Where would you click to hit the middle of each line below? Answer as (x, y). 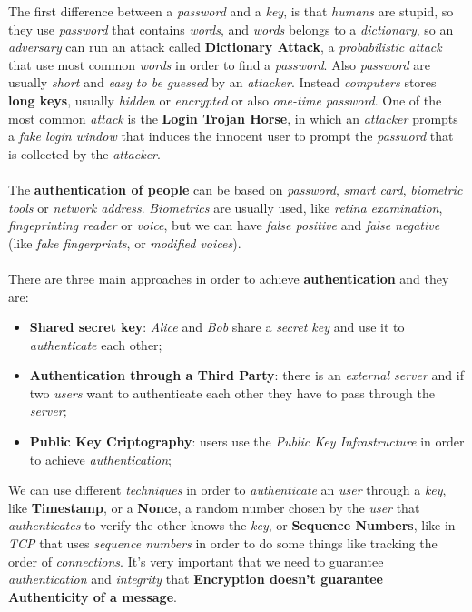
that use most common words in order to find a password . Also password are (219, 64)
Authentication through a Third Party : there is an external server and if (246, 375)
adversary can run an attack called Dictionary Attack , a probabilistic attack (225, 47)
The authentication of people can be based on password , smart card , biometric (236, 189)
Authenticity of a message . (93, 596)
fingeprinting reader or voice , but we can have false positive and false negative (224, 225)
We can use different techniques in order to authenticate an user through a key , (227, 490)
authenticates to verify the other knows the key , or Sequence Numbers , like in (232, 525)
